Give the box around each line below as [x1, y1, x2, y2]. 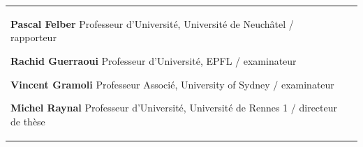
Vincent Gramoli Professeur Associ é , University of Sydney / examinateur [10, 77, 334, 91]
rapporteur [10, 30, 57, 45]
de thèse [10, 114, 45, 128]
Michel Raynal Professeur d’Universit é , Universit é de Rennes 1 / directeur [10, 100, 338, 115]
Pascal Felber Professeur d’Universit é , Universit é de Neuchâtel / [10, 16, 294, 31]
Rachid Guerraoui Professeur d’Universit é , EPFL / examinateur [10, 53, 297, 68]
